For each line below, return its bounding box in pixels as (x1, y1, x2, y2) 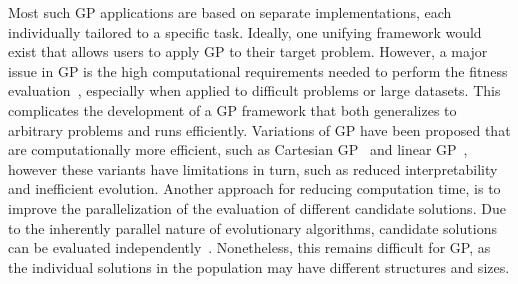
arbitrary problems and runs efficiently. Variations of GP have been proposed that (8, 119, 511, 140)
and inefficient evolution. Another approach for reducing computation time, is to (8, 178, 501, 199)
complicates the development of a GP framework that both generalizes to (8, 99, 457, 120)
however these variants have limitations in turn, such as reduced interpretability (8, 158, 498, 179)
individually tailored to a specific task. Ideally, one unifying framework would (8, 21, 482, 42)
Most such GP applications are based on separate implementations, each (8, 2, 452, 22)
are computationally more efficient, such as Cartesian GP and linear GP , (8, 139, 468, 160)
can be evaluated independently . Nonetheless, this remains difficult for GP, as (8, 237, 491, 258)
